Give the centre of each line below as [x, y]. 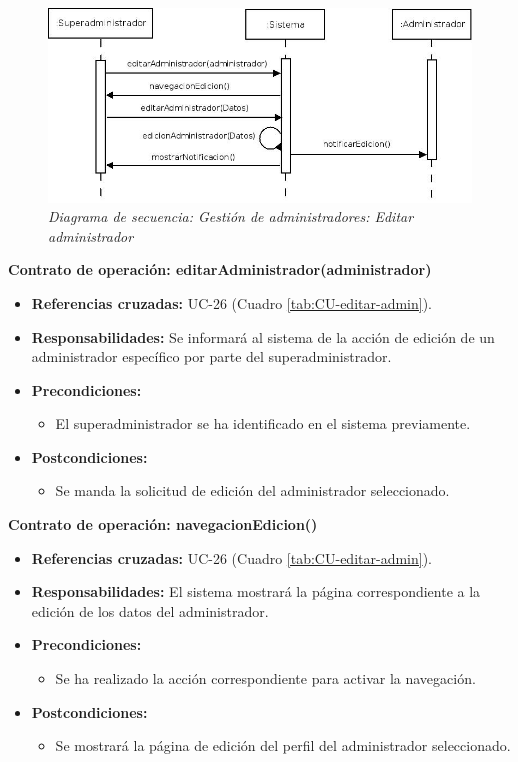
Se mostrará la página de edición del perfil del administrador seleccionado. [283, 745]
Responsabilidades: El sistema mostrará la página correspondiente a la [256, 591]
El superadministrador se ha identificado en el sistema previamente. [263, 423]
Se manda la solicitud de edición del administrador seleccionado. [252, 490]
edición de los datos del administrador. [150, 610]
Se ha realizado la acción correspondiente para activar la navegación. [265, 678]
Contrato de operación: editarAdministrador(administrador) [220, 269]
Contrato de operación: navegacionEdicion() [163, 524]
